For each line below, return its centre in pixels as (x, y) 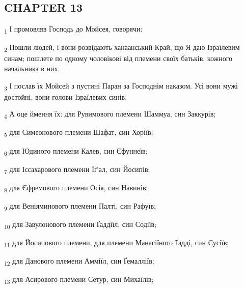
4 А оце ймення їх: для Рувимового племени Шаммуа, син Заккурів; (110, 114)
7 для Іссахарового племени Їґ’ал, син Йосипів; (77, 169)
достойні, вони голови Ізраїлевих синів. (66, 96)
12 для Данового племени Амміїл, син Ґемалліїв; (79, 262)
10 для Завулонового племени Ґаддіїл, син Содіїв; (80, 225)
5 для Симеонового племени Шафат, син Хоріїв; (79, 133)
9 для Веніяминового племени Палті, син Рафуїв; (80, 206)
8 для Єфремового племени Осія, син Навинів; (76, 188)
